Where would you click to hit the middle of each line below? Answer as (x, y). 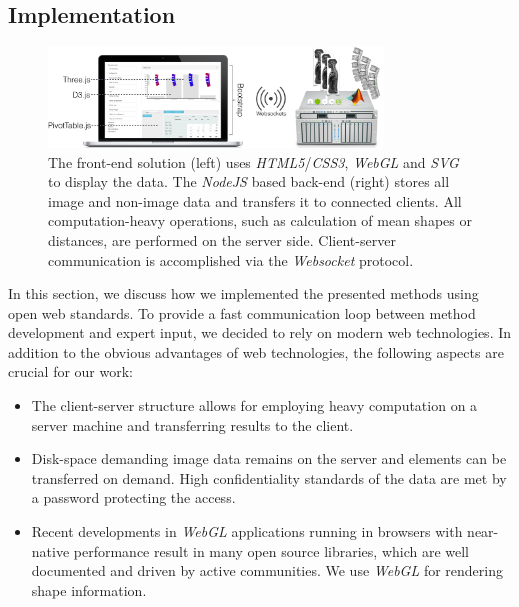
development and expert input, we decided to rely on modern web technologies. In (260, 332)
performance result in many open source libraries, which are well (271, 550)
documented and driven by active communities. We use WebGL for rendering (267, 570)
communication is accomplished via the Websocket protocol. (231, 259)
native (50, 550)
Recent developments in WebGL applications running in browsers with (247, 531)
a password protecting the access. (133, 497)
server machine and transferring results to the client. (192, 424)
